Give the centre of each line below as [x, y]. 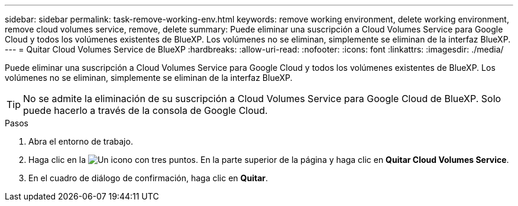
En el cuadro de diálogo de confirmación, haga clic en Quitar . [148, 178]
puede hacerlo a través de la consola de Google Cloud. [145, 110]
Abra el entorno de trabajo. [81, 141]
